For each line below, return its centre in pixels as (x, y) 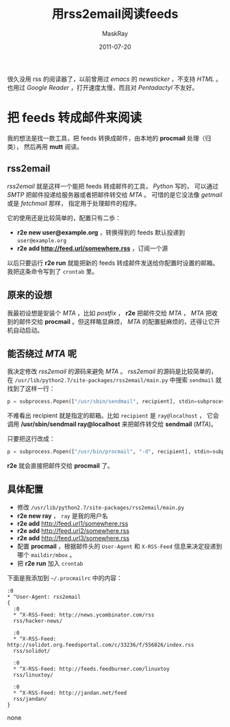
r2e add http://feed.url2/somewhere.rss (73, 531)
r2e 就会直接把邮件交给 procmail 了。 (61, 466)
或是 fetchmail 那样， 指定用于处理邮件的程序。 (74, 203)
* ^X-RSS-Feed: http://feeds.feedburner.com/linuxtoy (91, 669)
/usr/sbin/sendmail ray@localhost (70, 424)
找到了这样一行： (31, 389)
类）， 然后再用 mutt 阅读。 (45, 146)
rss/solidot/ (32, 651)
